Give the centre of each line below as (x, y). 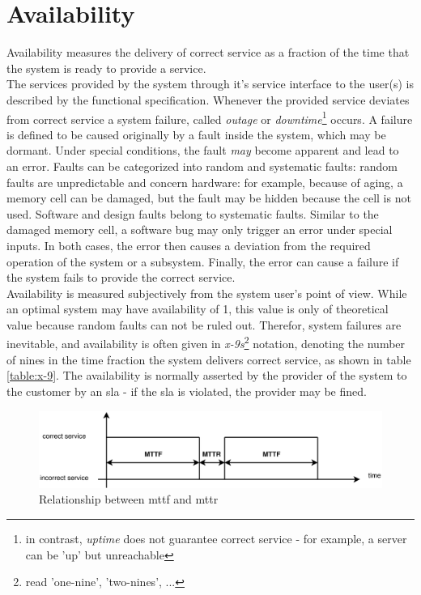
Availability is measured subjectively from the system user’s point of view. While (207, 293)
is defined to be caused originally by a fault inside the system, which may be (196, 134)
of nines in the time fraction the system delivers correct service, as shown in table (209, 359)
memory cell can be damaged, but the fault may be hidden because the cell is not (209, 198)
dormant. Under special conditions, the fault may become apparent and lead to (203, 150)
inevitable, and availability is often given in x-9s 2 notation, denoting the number (206, 342)
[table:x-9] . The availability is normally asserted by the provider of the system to (207, 375)
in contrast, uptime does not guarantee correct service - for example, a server (216, 538)
